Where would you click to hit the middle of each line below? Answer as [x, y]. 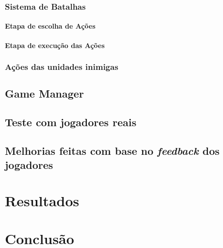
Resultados [42, 200]
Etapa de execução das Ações [55, 45]
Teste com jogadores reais [71, 122]
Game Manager [44, 93]
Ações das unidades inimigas [62, 67]
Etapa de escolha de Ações [50, 26]
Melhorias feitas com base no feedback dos [112, 151]
